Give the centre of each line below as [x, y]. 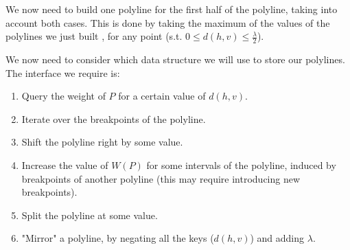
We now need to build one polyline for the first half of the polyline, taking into [172, 9]
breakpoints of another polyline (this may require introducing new [161, 178]
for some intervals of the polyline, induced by [241, 164]
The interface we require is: [63, 72]
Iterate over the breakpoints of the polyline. [114, 118]
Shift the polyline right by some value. [102, 142]
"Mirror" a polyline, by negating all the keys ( [118, 238]
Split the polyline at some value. [90, 215]
